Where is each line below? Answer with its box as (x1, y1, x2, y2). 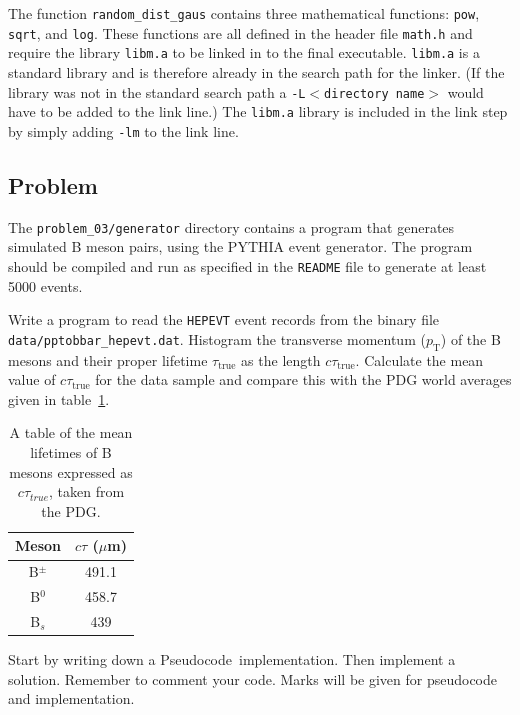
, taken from (48, 481, 125, 502)
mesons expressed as (9, 461, 133, 482)
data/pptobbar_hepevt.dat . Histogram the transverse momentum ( (8, 328, 426, 349)
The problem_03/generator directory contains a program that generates (8, 216, 455, 237)
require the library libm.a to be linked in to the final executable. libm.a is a (8, 42, 480, 63)
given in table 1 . (8, 388, 110, 409)
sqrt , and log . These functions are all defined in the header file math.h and (8, 22, 473, 43)
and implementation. (8, 688, 135, 709)
